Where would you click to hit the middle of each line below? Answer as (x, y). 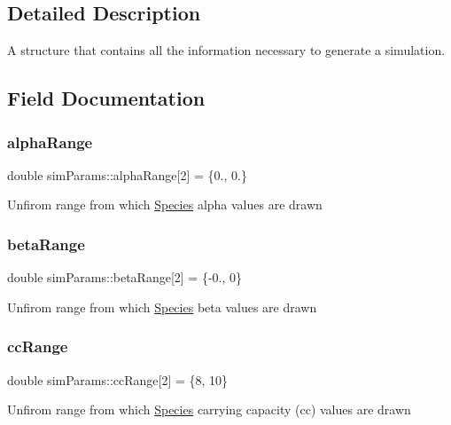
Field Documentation (106, 98)
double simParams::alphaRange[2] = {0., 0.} (127, 174)
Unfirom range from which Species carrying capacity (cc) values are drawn (209, 409)
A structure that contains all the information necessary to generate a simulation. (226, 50)
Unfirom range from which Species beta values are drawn (162, 307)
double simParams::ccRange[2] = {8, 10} (118, 379)
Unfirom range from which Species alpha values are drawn (165, 205)
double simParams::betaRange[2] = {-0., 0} (125, 277)
